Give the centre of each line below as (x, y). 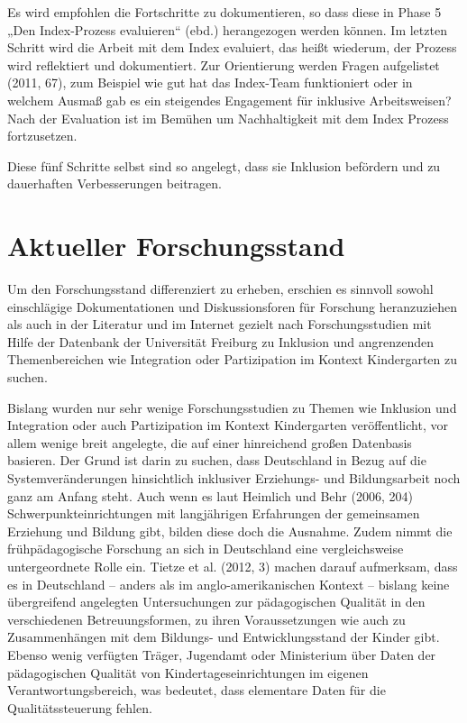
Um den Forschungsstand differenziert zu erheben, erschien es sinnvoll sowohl (220, 289)
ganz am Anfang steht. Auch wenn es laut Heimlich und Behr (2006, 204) (210, 495)
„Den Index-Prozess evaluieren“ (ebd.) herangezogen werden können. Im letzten (227, 29)
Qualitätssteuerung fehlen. (80, 707)
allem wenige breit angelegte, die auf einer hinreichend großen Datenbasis (210, 442)
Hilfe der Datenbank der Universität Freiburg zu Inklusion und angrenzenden (220, 341)
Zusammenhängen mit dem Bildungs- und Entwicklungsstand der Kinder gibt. (224, 637)
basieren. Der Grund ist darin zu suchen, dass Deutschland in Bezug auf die (217, 460)
